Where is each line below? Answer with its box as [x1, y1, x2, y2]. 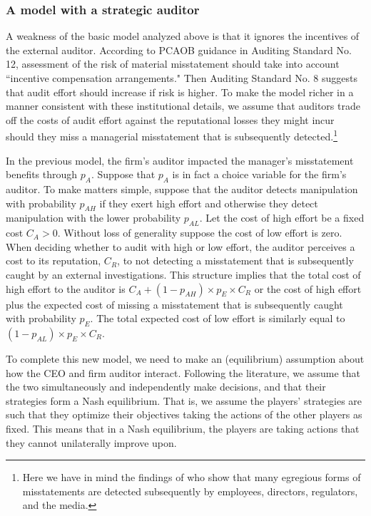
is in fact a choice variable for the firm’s [172, 167, 347, 182]
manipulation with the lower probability [6, 210, 181, 225]
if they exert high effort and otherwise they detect [99, 195, 318, 210]
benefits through [6, 167, 78, 182]
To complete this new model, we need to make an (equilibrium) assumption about [6, 351, 365, 366]
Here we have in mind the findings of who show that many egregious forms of [22, 470, 361, 485]
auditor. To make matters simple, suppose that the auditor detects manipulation [6, 182, 358, 197]
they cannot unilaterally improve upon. [6, 435, 177, 450]
